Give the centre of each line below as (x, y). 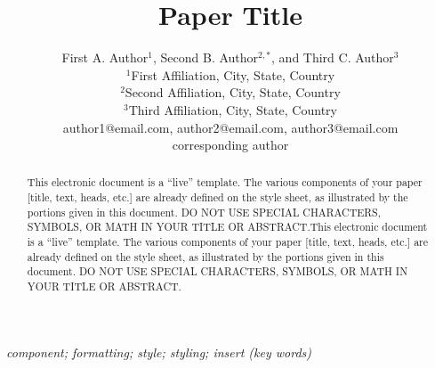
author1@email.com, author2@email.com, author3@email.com (230, 127)
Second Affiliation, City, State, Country (233, 92)
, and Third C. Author (333, 57)
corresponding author (230, 145)
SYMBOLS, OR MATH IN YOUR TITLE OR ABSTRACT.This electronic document (227, 227)
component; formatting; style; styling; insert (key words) (159, 352)
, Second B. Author (205, 57)
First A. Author (105, 57)
